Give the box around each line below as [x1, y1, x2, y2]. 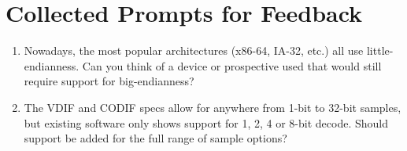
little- [366, 42, 394, 59]
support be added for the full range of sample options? [24, 130, 287, 146]
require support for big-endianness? [24, 73, 194, 89]
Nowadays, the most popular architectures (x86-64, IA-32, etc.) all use [24, 42, 364, 59]
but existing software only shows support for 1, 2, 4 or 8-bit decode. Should [24, 114, 388, 131]
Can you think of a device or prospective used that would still [82, 57, 382, 74]
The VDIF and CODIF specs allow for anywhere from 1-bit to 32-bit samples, [24, 99, 401, 115]
